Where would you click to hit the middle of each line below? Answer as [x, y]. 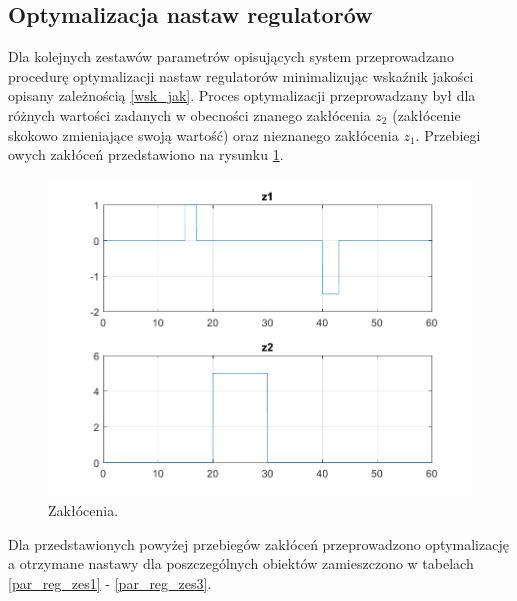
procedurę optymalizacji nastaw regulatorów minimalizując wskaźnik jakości [241, 75]
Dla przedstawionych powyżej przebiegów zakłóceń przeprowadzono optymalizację [258, 543]
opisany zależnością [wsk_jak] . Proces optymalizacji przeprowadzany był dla [242, 95]
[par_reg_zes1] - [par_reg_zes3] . [110, 583]
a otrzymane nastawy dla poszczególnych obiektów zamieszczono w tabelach [241, 563]
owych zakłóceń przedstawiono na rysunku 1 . [146, 154]
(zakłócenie [426, 114]
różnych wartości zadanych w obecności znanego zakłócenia [189, 114]
